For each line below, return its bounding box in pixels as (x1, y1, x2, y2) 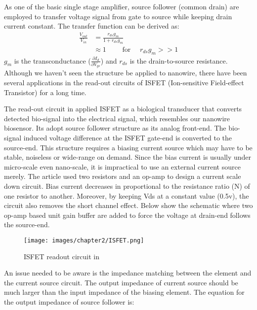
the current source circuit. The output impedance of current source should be (4, 277, 238, 287)
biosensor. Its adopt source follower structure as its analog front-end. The (4, 123, 226, 133)
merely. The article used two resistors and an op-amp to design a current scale (4, 171, 241, 181)
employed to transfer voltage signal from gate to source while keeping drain (4, 11, 232, 21)
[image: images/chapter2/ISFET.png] (24, 237, 144, 244)
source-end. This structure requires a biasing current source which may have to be (4, 142, 253, 152)
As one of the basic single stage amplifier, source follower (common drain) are (4, 1, 239, 11)
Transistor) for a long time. (4, 87, 86, 97)
